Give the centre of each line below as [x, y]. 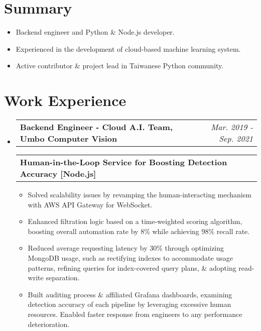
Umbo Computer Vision [69, 139]
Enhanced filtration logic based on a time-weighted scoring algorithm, [135, 221]
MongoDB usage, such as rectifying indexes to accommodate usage [130, 258]
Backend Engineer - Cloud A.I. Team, [96, 127]
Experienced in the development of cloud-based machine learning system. [128, 48]
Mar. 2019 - [232, 127]
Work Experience [65, 100]
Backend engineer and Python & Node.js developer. [95, 32]
